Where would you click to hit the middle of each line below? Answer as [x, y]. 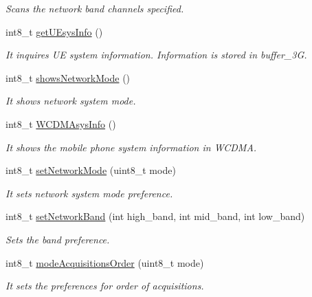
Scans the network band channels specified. [95, 8]
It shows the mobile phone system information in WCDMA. [131, 147]
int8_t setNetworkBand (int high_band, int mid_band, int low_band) [155, 216]
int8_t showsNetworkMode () [68, 77]
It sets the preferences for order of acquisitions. [105, 286]
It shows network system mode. [71, 101]
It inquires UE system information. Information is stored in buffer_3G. [156, 55]
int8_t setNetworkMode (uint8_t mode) [91, 170]
